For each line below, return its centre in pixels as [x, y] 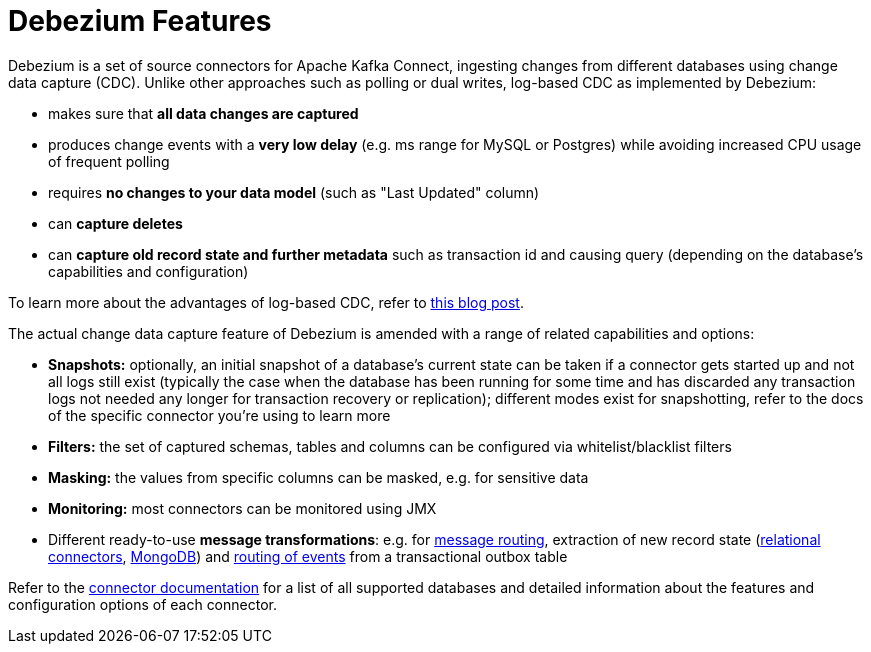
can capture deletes [115, 223]
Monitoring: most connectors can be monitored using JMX [242, 508]
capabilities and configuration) [148, 271]
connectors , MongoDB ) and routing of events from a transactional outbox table [308, 556]
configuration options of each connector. [142, 604]
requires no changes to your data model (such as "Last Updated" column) [294, 192]
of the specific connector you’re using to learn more [219, 415]
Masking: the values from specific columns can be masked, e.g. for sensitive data [318, 477]
